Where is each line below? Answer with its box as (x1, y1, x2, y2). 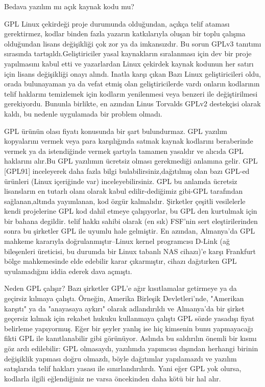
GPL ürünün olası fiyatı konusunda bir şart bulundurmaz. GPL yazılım (4, 125, 228, 136)
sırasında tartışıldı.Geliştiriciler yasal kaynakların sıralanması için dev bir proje (4, 48, 252, 59)
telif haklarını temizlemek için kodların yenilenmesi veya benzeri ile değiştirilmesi (4, 88, 258, 99)
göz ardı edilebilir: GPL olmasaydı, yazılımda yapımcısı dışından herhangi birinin (4, 343, 258, 353)
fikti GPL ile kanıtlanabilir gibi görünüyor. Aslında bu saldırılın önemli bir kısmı (4, 333, 257, 344)
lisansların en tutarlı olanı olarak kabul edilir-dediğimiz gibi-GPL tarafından (4, 186, 243, 196)
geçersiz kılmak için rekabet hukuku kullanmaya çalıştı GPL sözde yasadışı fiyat (4, 313, 255, 324)
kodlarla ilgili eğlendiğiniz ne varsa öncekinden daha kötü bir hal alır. (4, 373, 221, 383)
